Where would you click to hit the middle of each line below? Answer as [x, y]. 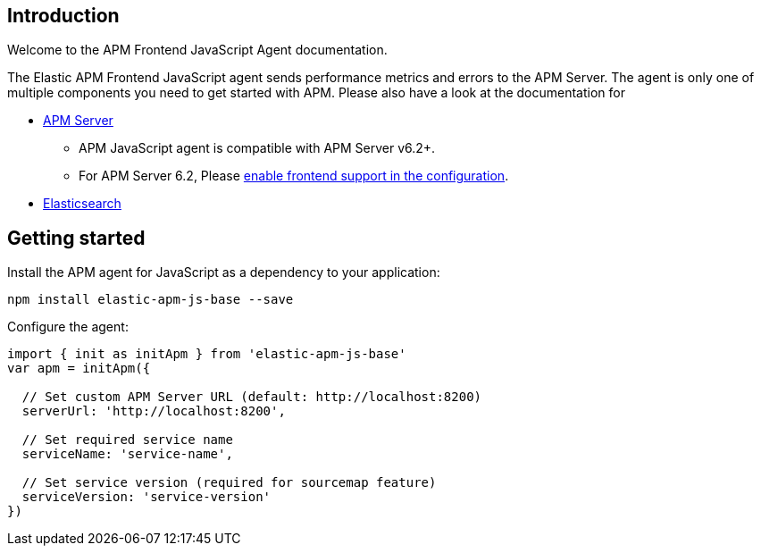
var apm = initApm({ [79, 369]
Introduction [63, 16]
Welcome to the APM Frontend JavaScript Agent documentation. [197, 50]
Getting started [76, 238]
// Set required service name [127, 440]
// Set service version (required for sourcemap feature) [229, 483]
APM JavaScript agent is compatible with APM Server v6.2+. [257, 148]
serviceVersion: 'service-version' [146, 497]
